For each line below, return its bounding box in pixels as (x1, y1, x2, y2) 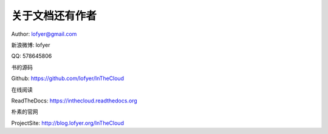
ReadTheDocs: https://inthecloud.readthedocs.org (11, 97, 138, 104)
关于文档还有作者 (11, 9, 97, 22)
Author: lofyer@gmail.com (11, 30, 77, 38)
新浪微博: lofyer (11, 41, 50, 49)
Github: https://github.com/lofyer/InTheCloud (11, 75, 125, 82)
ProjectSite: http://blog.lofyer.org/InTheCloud (11, 119, 125, 127)
